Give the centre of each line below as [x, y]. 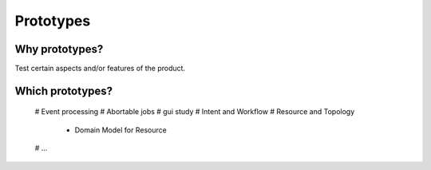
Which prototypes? [64, 91]
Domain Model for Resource [121, 130]
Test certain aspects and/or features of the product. [100, 69]
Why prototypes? [59, 49]
